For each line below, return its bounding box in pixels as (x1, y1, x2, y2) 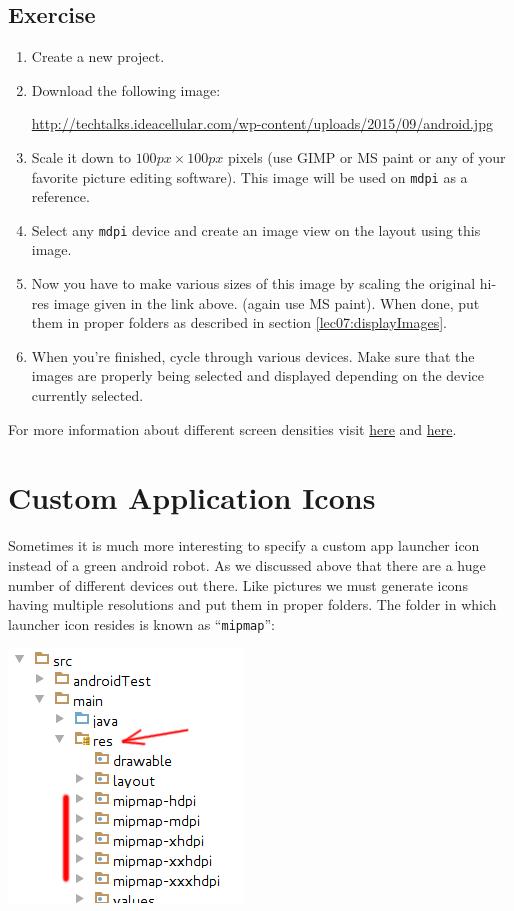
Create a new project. (31, 46, 165, 67)
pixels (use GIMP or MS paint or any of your (227, 146, 506, 167)
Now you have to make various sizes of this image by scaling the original (31, 273, 476, 294)
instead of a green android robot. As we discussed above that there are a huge (8, 554, 486, 575)
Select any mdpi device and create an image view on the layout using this (31, 219, 481, 240)
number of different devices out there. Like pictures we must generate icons (8, 574, 468, 595)
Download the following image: (31, 79, 221, 100)
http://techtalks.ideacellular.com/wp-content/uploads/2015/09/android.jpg (31, 113, 493, 134)
